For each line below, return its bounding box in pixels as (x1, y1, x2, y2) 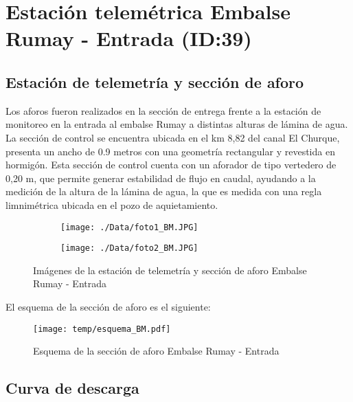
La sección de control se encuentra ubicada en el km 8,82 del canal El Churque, (5, 130, 340, 144)
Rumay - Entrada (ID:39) (5, 24, 252, 52)
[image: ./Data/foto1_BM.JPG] (60, 222, 198, 232)
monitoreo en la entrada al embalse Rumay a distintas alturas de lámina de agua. (5, 117, 348, 131)
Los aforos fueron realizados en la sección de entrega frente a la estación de (5, 103, 321, 118)
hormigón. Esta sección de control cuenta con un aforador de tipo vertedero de (5, 157, 337, 172)
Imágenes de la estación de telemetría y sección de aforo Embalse (33, 263, 307, 277)
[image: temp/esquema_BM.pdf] (33, 324, 171, 334)
